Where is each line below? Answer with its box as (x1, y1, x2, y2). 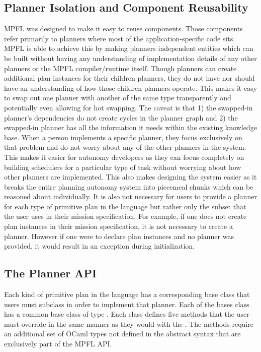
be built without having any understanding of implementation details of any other (4, 52, 257, 63)
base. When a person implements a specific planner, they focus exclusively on (4, 132, 242, 142)
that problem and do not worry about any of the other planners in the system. (4, 142, 246, 152)
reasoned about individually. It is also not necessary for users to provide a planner (4, 191, 257, 202)
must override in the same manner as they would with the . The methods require (4, 318, 253, 329)
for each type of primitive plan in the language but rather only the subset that (4, 201, 246, 211)
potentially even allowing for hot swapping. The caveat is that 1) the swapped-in (4, 102, 253, 112)
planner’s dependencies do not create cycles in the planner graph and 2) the (4, 112, 238, 123)
